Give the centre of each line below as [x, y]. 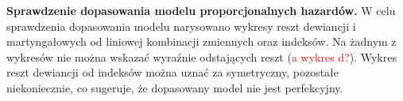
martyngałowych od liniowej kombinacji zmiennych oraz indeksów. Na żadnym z [201, 41]
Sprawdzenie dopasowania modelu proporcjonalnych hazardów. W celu [201, 10]
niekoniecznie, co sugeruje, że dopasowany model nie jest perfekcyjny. [175, 87]
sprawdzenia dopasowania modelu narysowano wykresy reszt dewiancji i [181, 26]
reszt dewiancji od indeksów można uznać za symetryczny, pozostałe [173, 72]
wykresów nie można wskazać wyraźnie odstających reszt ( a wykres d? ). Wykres [201, 56]
